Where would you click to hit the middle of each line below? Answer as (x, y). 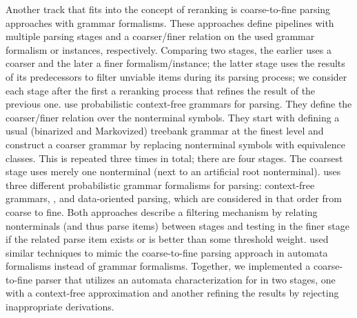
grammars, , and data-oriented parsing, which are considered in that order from (174, 198)
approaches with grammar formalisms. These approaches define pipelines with (170, 22)
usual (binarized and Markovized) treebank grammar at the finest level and (165, 131)
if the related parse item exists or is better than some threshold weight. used (167, 239)
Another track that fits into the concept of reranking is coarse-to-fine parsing (168, 9)
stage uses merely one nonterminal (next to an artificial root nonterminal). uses (173, 171)
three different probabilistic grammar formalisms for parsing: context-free (160, 185)
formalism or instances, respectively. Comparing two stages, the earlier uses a (169, 49)
